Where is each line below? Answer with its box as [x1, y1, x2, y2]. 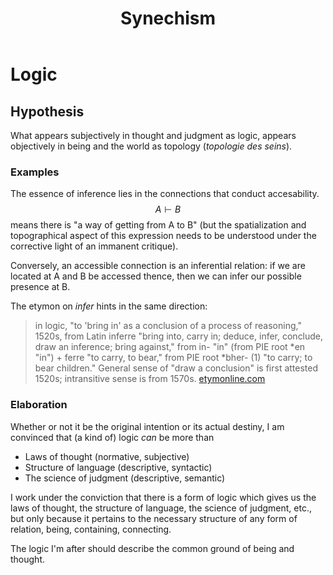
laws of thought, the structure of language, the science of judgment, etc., [10, 502, 312, 514]
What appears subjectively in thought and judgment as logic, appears [10, 130, 297, 141]
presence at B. [10, 281, 71, 293]
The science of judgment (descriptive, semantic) [24, 472, 226, 484]
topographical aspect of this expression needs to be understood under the [10, 230, 317, 242]
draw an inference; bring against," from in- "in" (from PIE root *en [34, 341, 306, 353]
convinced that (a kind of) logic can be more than [10, 431, 215, 443]
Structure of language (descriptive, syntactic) [24, 461, 213, 473]
